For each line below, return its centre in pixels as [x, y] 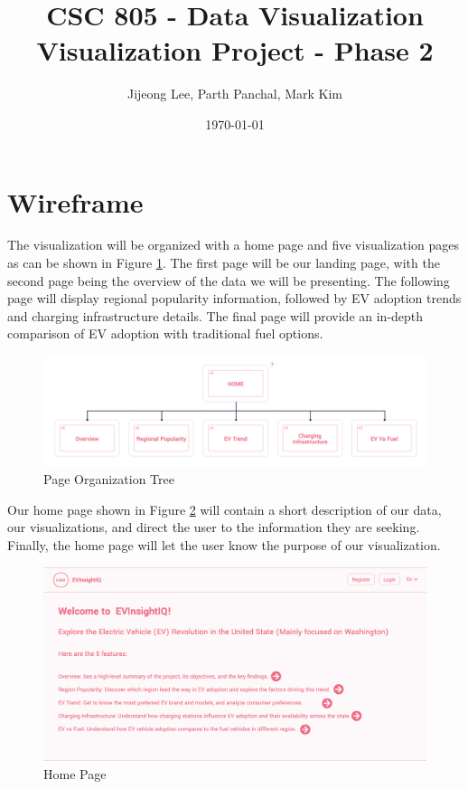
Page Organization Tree [109, 479]
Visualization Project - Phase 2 [235, 50]
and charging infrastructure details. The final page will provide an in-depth [215, 315]
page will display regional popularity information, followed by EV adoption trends [234, 298]
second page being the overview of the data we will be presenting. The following [229, 280]
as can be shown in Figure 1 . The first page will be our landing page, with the [224, 263]
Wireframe [75, 201]
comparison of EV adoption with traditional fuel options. [165, 333]
